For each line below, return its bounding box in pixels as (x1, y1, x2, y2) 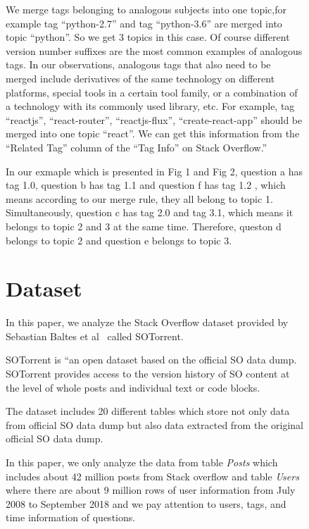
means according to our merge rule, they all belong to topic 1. (6, 191, 273, 206)
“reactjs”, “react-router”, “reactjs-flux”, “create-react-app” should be (6, 112, 303, 127)
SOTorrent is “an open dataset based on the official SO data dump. (6, 352, 297, 367)
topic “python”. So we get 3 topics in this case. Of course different (6, 30, 290, 44)
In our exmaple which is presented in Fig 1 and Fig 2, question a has (6, 163, 303, 178)
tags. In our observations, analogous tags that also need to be (6, 57, 271, 72)
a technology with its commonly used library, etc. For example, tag (6, 99, 295, 113)
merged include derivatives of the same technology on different (6, 70, 275, 85)
